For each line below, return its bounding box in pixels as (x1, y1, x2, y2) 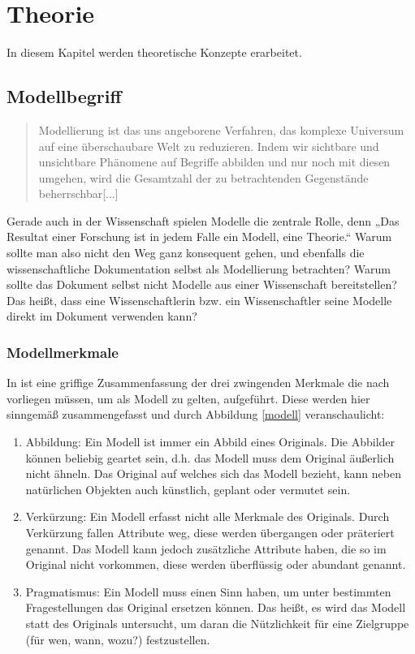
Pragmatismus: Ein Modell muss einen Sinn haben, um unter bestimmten (25, 583, 391, 600)
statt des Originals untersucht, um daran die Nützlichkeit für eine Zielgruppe (25, 614, 409, 631)
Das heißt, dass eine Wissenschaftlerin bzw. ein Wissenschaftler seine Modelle (6, 291, 392, 308)
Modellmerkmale (6, 342, 119, 362)
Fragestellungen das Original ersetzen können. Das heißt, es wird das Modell (25, 599, 406, 616)
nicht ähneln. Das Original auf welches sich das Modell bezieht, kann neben (25, 465, 401, 482)
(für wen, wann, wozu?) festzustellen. (25, 630, 210, 648)
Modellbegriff (6, 84, 122, 109)
